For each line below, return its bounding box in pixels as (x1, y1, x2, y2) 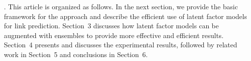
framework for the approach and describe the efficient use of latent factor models (4, 11, 247, 21)
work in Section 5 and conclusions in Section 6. (4, 49, 148, 59)
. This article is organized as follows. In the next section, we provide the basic (4, 1, 238, 11)
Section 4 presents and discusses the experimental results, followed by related (4, 40, 237, 50)
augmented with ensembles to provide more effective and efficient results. (4, 30, 223, 40)
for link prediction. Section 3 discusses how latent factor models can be (4, 20, 219, 31)
